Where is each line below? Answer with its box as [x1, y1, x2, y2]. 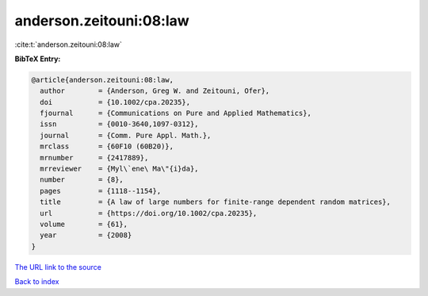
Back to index [14, 277, 59, 286]
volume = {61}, [40, 220, 128, 229]
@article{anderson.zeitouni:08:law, [31, 75, 174, 84]
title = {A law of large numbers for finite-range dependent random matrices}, [40, 198, 392, 206]
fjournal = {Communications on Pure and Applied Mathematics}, [40, 109, 312, 118]
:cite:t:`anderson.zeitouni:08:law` [14, 40, 123, 49]
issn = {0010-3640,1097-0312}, [40, 120, 199, 129]
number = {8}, [40, 175, 124, 184]
